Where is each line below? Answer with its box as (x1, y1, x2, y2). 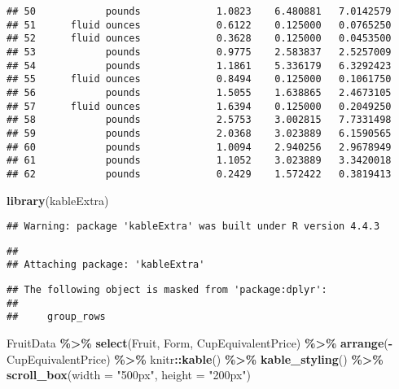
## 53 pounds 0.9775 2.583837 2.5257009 (7, 46, 392, 58)
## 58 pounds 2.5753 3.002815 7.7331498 (7, 114, 392, 126)
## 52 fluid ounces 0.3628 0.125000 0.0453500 (7, 33, 392, 45)
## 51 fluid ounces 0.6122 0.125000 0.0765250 (7, 19, 392, 31)
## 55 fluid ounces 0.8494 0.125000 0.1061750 (7, 73, 392, 85)
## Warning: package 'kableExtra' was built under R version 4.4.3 (7, 221, 380, 233)
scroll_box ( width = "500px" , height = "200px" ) (7, 366, 252, 383)
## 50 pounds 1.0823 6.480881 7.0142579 (7, 6, 392, 17)
